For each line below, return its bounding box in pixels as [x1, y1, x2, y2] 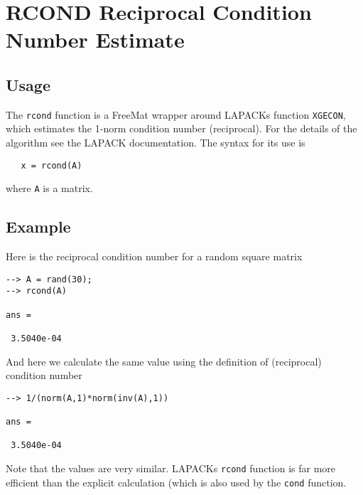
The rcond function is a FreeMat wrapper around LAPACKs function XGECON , [6, 107, 346, 122]
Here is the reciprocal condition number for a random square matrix [6, 249, 303, 264]
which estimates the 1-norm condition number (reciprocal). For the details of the [6, 121, 357, 136]
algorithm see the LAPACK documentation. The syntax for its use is [6, 135, 305, 150]
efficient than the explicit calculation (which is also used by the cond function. [6, 474, 347, 489]
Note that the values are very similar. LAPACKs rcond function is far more [6, 461, 336, 476]
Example [6, 215, 71, 238]
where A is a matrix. [6, 181, 93, 196]
